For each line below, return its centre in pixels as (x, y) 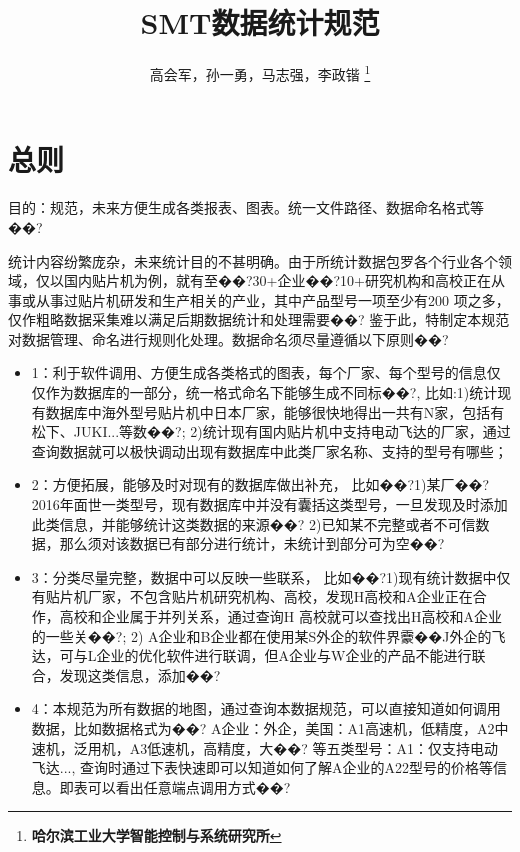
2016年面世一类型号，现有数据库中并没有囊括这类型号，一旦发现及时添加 (269, 504)
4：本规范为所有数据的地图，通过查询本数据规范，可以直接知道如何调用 (266, 708)
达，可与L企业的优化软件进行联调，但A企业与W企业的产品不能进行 (251, 655)
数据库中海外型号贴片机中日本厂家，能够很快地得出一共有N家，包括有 (275, 411)
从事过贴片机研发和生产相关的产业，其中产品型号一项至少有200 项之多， (272, 299)
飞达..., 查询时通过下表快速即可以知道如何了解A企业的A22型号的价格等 (262, 767)
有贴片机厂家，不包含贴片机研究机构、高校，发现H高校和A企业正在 (252, 596)
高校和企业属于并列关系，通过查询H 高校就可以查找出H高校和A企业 (280, 616)
